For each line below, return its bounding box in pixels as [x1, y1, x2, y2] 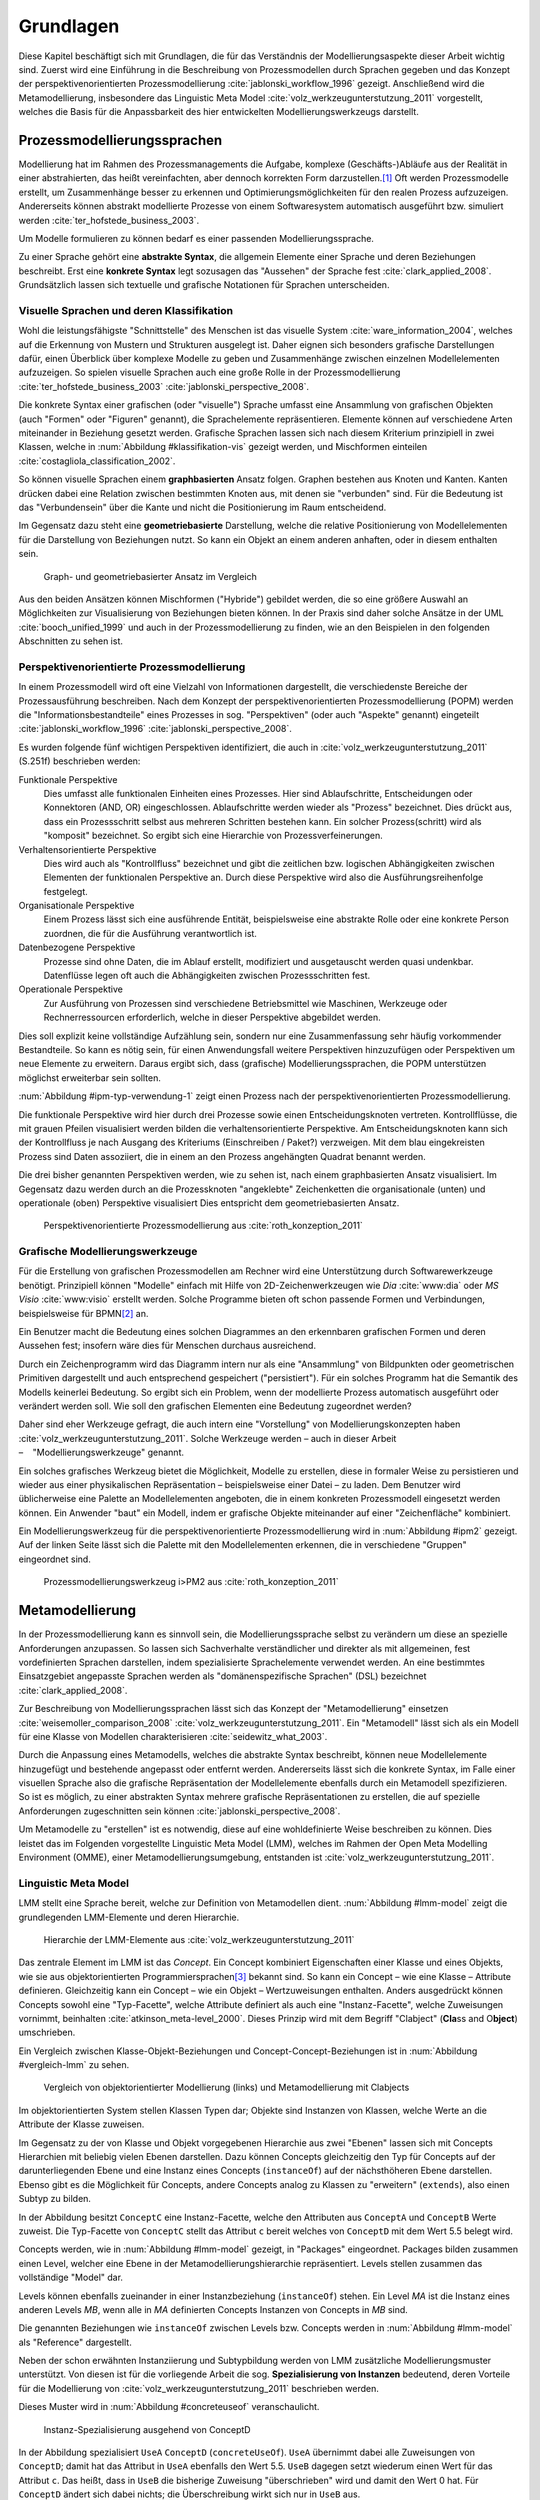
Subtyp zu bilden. [18, 2193, 92, 2205]
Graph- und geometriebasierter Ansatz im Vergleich [43, 570, 257, 582]
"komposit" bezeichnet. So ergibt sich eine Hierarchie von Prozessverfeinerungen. [43, 830, 384, 842]
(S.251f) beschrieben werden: [18, 755, 141, 767]
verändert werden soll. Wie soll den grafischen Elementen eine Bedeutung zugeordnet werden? [18, 1400, 412, 1412]
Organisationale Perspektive [18, 900, 135, 912]
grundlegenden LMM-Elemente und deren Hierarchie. [18, 1911, 240, 1923]
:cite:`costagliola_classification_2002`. [18, 455, 176, 467]
